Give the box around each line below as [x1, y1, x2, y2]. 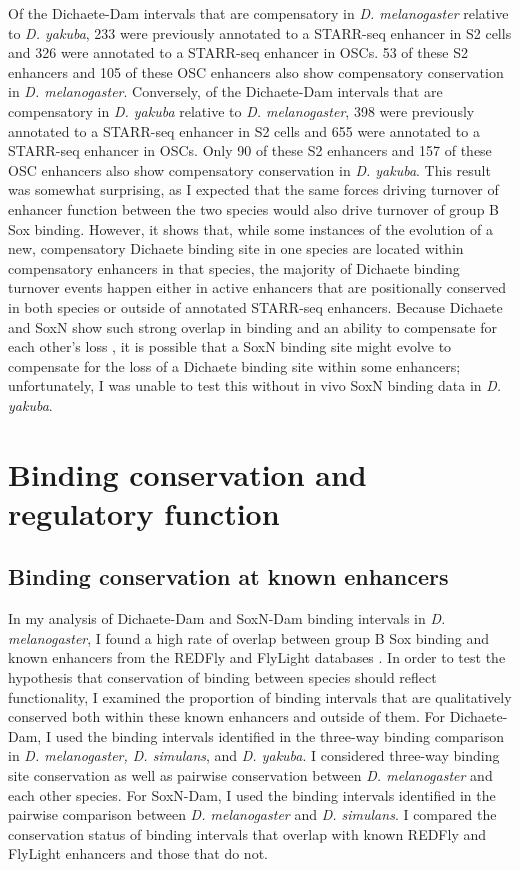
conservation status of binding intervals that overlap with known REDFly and [8, 823, 487, 844]
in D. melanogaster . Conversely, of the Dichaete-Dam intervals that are [8, 81, 443, 102]
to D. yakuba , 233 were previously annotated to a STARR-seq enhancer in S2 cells [8, 22, 512, 43]
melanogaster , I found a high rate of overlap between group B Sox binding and [8, 627, 489, 648]
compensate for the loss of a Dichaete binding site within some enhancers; [8, 355, 461, 376]
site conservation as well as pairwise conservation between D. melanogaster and [8, 764, 493, 785]
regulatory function [8, 492, 280, 533]
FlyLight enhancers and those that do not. [8, 843, 268, 864]
